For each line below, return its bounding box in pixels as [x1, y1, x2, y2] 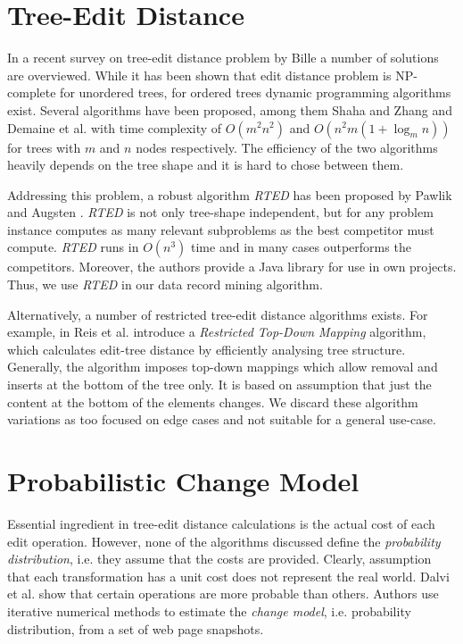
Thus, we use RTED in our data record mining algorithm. [7, 275, 323, 294]
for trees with [7, 138, 81, 156]
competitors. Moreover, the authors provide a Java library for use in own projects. [7, 257, 457, 276]
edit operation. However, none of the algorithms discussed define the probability [7, 531, 441, 550]
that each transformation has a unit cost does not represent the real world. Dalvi [7, 566, 450, 585]
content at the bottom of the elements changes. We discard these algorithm [7, 392, 418, 411]
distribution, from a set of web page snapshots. [7, 619, 264, 638]
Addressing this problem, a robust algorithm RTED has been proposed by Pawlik [7, 185, 452, 204]
